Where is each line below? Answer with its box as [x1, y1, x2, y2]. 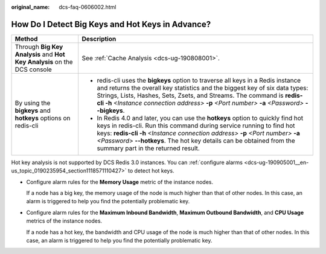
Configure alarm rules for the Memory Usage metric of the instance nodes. [26, 178, 214, 185]
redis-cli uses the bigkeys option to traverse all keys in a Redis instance [97, 76, 301, 84]
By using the [14, 98, 51, 107]
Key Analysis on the [14, 57, 73, 66]
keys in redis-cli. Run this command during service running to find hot [97, 121, 295, 130]
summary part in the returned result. [97, 144, 200, 152]
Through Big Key [14, 42, 63, 51]
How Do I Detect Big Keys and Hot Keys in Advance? [11, 19, 211, 30]
